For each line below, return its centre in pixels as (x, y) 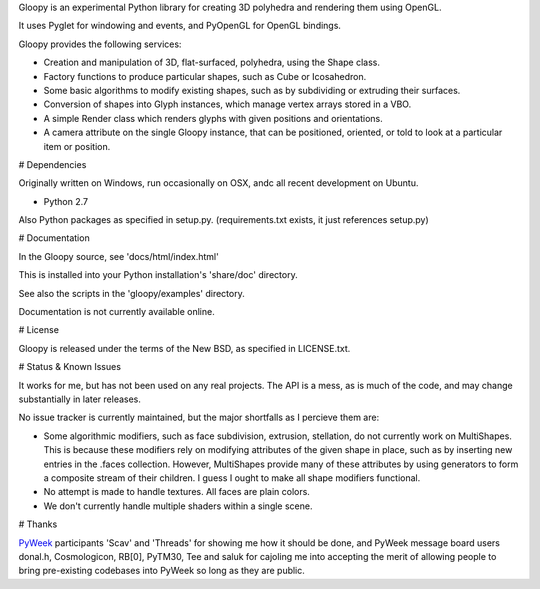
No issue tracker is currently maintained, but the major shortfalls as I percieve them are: (199, 417)
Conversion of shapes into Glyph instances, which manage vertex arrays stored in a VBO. (227, 104)
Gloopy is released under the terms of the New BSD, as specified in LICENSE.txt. (184, 348)
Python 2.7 (66, 201)
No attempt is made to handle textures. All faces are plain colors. (176, 492)
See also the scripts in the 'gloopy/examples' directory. (131, 293)
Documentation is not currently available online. (116, 312)
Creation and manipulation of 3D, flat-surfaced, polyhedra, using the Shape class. (211, 62)
